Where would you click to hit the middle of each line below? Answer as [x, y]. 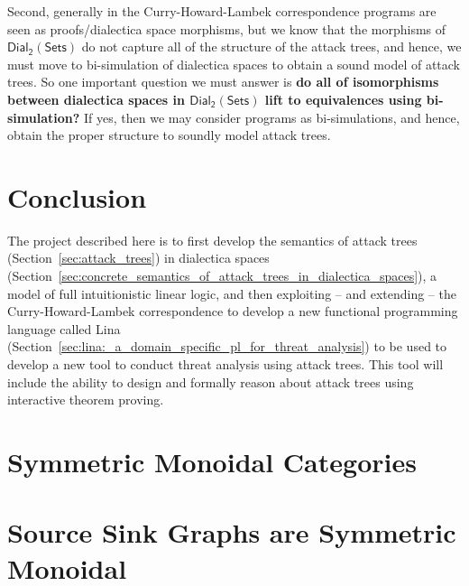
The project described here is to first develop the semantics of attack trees [212, 240]
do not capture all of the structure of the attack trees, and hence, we [271, 47]
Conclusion [77, 196]
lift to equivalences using [343, 99]
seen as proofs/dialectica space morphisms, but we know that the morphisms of [227, 28]
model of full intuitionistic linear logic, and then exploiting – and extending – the [232, 293]
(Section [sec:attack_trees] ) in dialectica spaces [138, 258]
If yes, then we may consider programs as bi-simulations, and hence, [272, 117]
